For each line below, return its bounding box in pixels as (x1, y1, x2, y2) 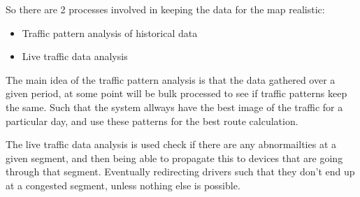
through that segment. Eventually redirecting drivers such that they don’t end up (6, 164, 355, 179)
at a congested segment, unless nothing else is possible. (6, 177, 240, 192)
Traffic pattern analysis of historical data (22, 25, 198, 40)
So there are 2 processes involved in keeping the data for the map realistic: (6, 2, 325, 16)
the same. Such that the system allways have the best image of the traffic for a (6, 99, 343, 114)
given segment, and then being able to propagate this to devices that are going (6, 150, 343, 165)
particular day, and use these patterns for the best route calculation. (6, 113, 298, 128)
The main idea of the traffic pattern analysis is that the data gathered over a (6, 72, 336, 87)
